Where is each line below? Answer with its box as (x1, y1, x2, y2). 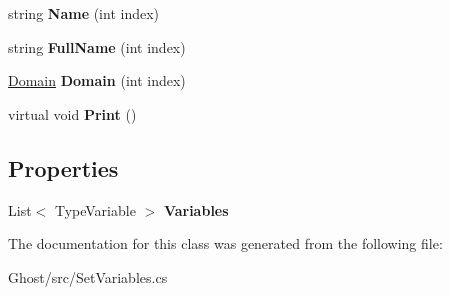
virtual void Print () (8, 103, 137, 124)
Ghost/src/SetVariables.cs (8, 266, 168, 287)
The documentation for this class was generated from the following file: (8, 233, 443, 254)
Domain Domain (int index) (8, 70, 186, 91)
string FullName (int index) (8, 36, 186, 57)
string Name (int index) (8, 3, 160, 23)
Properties (8, 152, 119, 183)
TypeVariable (54, 199, 136, 220)
